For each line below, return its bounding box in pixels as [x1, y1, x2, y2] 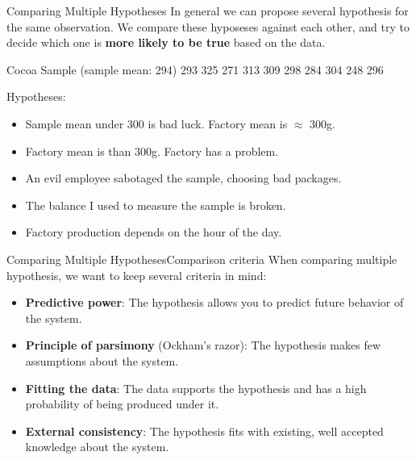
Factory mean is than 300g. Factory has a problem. [25, 142, 279, 159]
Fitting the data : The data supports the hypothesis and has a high [25, 379, 367, 396]
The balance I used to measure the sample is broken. [25, 196, 286, 213]
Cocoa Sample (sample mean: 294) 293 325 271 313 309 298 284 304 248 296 [6, 61, 384, 77]
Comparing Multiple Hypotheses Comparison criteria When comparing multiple [6, 250, 397, 267]
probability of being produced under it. [25, 395, 219, 412]
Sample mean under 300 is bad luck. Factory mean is [25, 115, 288, 132]
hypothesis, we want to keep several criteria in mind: [6, 266, 267, 283]
